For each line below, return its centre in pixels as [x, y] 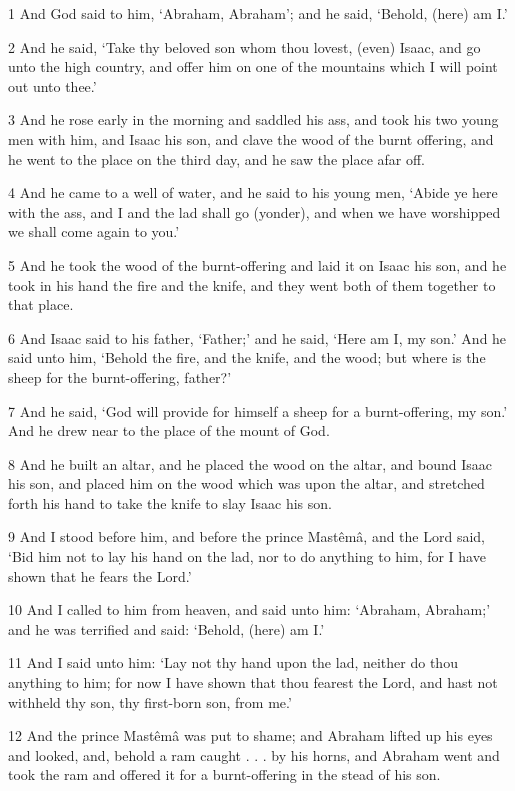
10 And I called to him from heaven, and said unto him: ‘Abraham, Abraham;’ [249, 609]
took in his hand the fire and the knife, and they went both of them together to [252, 284]
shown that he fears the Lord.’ [100, 575]
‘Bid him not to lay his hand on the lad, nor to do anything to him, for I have [247, 556]
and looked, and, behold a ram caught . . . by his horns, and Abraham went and [254, 754]
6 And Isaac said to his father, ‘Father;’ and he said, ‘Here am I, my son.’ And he [257, 337]
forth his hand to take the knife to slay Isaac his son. [170, 502]
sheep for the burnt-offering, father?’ [120, 376]
